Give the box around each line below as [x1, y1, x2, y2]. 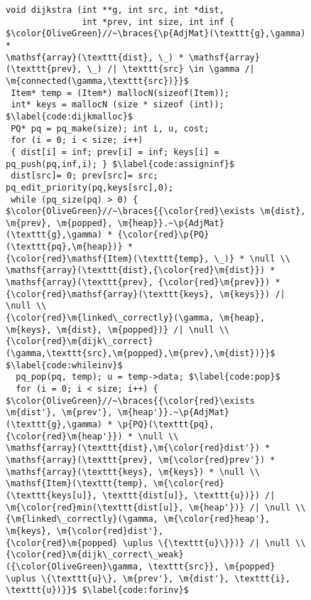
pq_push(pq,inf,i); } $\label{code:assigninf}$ [6, 159, 235, 169]
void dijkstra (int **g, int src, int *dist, [6, 5, 224, 15]
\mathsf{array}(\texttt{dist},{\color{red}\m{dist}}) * [6, 265, 275, 276]
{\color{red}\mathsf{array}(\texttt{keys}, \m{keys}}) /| [6, 289, 285, 299]
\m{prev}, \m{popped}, [6, 218, 113, 228]
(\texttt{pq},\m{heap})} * [6, 242, 133, 252]
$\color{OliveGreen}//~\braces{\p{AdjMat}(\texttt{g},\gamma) [6, 28, 306, 39]
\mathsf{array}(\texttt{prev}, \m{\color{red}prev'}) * [6, 454, 275, 465]
